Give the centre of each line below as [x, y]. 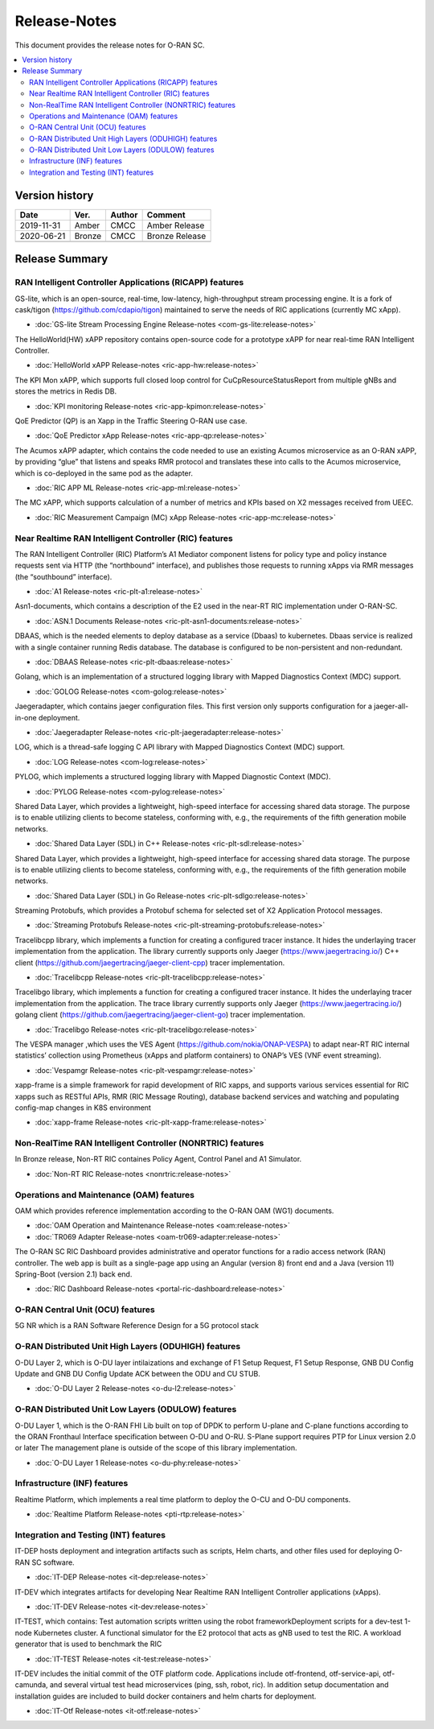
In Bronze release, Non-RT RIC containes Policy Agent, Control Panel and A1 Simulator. [158, 1159]
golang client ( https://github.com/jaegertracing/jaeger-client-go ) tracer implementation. [160, 1015]
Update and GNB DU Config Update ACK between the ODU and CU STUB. [138, 1374]
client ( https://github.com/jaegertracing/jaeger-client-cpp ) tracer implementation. [150, 963]
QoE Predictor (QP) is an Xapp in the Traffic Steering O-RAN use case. [131, 421]
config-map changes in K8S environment [83, 1108]
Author [124, 215]
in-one [26, 717]
